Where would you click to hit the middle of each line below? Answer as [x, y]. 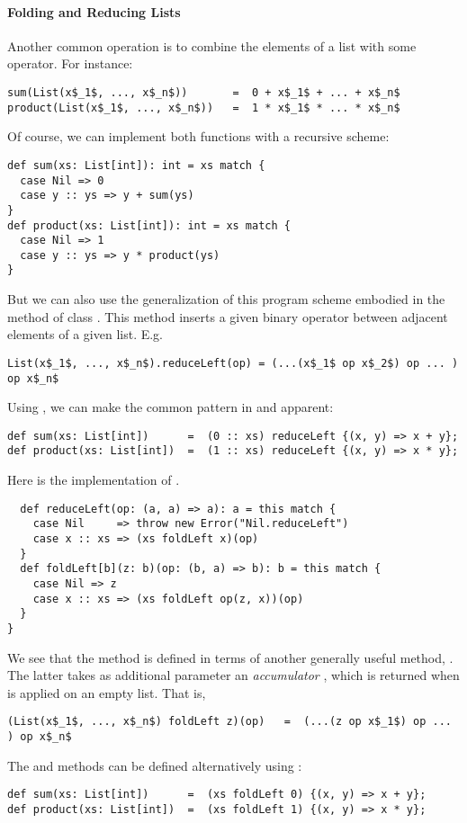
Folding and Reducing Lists [94, 11]
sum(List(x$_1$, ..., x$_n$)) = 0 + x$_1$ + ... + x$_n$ [204, 92]
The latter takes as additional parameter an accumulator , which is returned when [233, 675]
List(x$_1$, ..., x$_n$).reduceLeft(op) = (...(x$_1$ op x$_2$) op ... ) [233, 363]
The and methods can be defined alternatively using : [155, 765]
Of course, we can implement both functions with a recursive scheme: [198, 136]
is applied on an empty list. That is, [107, 692]
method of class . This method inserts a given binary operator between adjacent [228, 316]
